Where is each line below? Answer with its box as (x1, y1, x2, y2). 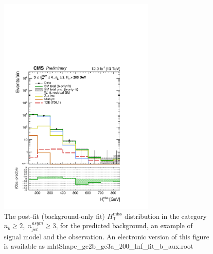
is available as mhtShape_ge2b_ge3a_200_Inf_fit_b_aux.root (4, 241, 194, 251)
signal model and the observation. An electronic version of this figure (4, 231, 210, 241)
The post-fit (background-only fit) (4, 211, 105, 221)
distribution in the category (124, 211, 207, 221)
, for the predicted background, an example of (56, 220, 193, 231)
